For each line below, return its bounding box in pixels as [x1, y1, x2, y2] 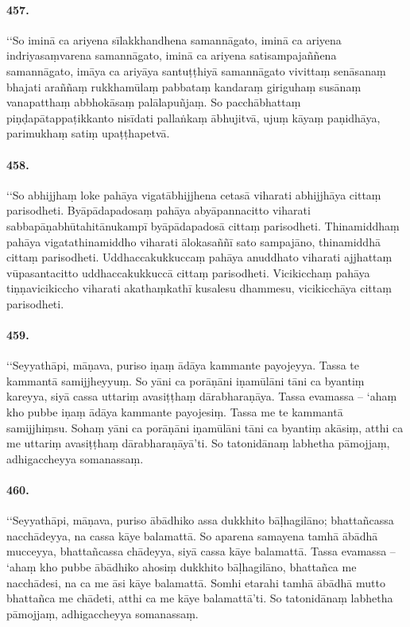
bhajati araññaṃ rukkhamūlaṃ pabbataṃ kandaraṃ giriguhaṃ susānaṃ [6, 78, 362, 95]
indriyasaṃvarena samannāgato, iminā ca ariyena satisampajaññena [6, 47, 337, 64]
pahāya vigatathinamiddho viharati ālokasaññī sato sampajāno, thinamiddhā [6, 233, 381, 250]
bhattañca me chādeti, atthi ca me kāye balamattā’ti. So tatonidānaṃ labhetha [6, 590, 393, 606]
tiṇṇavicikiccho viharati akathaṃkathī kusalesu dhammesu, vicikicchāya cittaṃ [6, 280, 392, 296]
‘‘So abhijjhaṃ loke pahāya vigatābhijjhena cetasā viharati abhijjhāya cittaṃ [6, 186, 381, 203]
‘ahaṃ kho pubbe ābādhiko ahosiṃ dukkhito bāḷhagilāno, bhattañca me [6, 559, 357, 575]
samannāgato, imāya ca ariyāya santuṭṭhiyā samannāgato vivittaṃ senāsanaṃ [6, 62, 386, 79]
